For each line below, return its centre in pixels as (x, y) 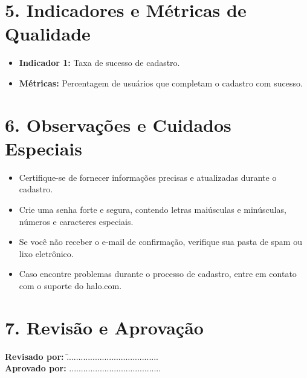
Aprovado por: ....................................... (83, 368)
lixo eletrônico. (46, 253)
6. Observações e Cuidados (118, 124)
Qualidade (48, 34)
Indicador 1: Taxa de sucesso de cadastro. (99, 63)
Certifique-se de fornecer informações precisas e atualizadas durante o (148, 177)
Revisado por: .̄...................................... (82, 356)
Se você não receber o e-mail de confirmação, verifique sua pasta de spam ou (160, 242)
